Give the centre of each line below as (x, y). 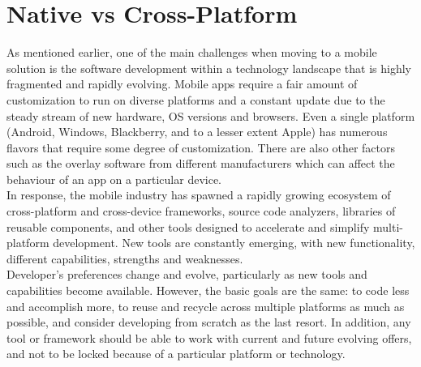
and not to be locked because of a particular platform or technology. (176, 354)
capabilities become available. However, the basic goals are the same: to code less (208, 290)
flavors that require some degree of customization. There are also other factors (201, 147)
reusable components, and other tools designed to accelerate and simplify (188, 226)
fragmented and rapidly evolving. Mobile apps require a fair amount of (182, 84)
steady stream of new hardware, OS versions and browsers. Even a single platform (211, 115)
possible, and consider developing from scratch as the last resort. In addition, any (209, 322)
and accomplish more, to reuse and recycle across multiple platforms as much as (206, 306)
